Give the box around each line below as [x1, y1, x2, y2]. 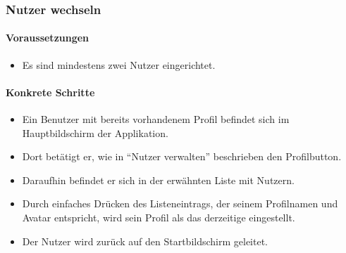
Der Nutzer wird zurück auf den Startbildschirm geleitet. [22, 233, 268, 248]
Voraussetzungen [6, 30, 89, 45]
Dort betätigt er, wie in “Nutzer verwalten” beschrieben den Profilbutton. [22, 149, 342, 164]
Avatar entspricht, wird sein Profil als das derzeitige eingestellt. [22, 210, 295, 224]
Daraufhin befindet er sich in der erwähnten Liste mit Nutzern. [22, 172, 295, 187]
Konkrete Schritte [6, 84, 95, 99]
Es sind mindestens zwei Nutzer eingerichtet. [22, 57, 216, 72]
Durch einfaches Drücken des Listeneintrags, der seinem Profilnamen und [22, 196, 338, 211]
